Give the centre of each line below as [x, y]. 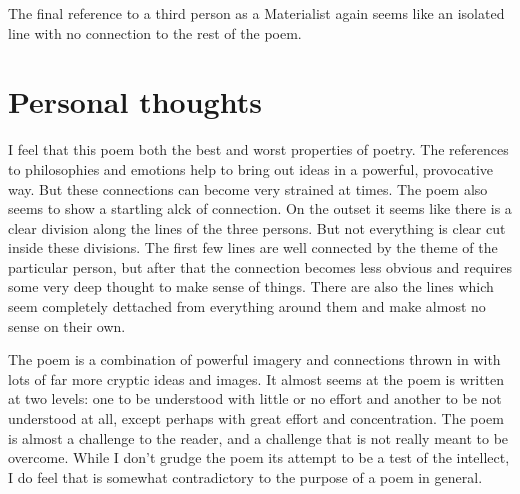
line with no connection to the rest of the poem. [155, 32]
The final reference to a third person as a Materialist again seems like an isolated [256, 13]
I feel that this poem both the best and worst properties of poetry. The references [258, 149]
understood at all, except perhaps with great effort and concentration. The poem [256, 418]
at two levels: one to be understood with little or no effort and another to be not [255, 398]
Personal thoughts [135, 101]
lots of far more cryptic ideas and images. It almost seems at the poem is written [256, 378]
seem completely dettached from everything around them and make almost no [247, 306]
